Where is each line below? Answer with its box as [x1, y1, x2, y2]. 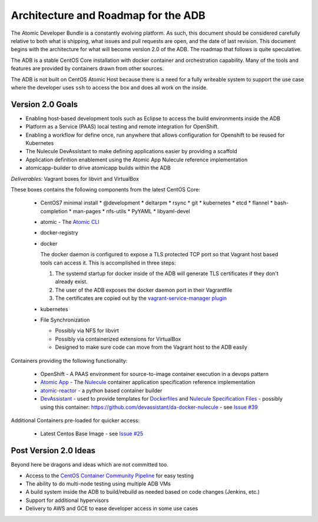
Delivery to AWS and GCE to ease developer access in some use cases [25, 505, 198, 512]
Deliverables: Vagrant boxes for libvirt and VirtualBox [11, 175, 140, 182]
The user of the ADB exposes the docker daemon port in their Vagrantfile [55, 286, 233, 293]
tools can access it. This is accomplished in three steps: [40, 259, 176, 266]
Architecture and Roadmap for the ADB [11, 9, 206, 22]
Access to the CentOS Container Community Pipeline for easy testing [25, 472, 194, 479]
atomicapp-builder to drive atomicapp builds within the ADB [25, 164, 171, 171]
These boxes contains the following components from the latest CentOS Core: [11, 186, 200, 193]
